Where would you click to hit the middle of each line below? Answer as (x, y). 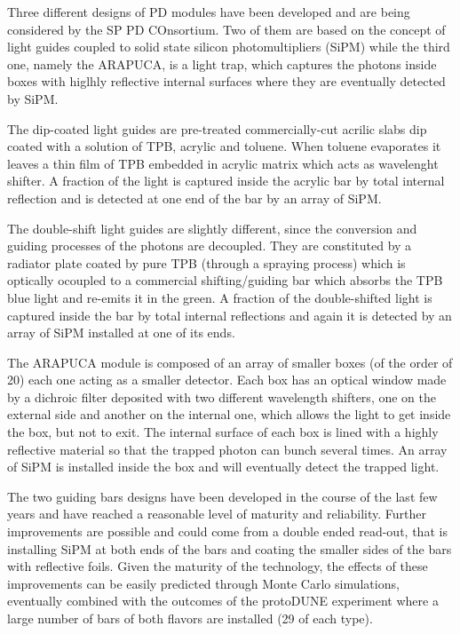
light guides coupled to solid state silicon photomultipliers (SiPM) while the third (229, 47)
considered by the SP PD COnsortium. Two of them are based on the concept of (226, 29)
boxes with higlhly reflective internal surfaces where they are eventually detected (226, 81)
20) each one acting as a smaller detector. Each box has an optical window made (227, 380)
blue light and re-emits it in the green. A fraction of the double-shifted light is (220, 297)
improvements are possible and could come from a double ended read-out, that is (227, 531)
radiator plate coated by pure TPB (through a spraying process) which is (206, 262)
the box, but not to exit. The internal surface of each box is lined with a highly (223, 432)
